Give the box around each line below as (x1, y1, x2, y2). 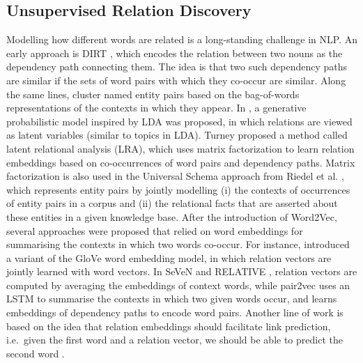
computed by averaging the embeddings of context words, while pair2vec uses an (6, 277, 350, 292)
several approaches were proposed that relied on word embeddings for (6, 223, 303, 238)
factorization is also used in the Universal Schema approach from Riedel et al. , (6, 169, 344, 183)
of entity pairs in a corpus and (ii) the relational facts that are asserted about (6, 196, 338, 210)
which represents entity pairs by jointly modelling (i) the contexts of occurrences (6, 182, 350, 196)
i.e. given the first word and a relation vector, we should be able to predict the (6, 332, 343, 347)
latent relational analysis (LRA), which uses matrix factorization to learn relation (6, 141, 355, 155)
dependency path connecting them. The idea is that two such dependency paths (6, 59, 348, 74)
